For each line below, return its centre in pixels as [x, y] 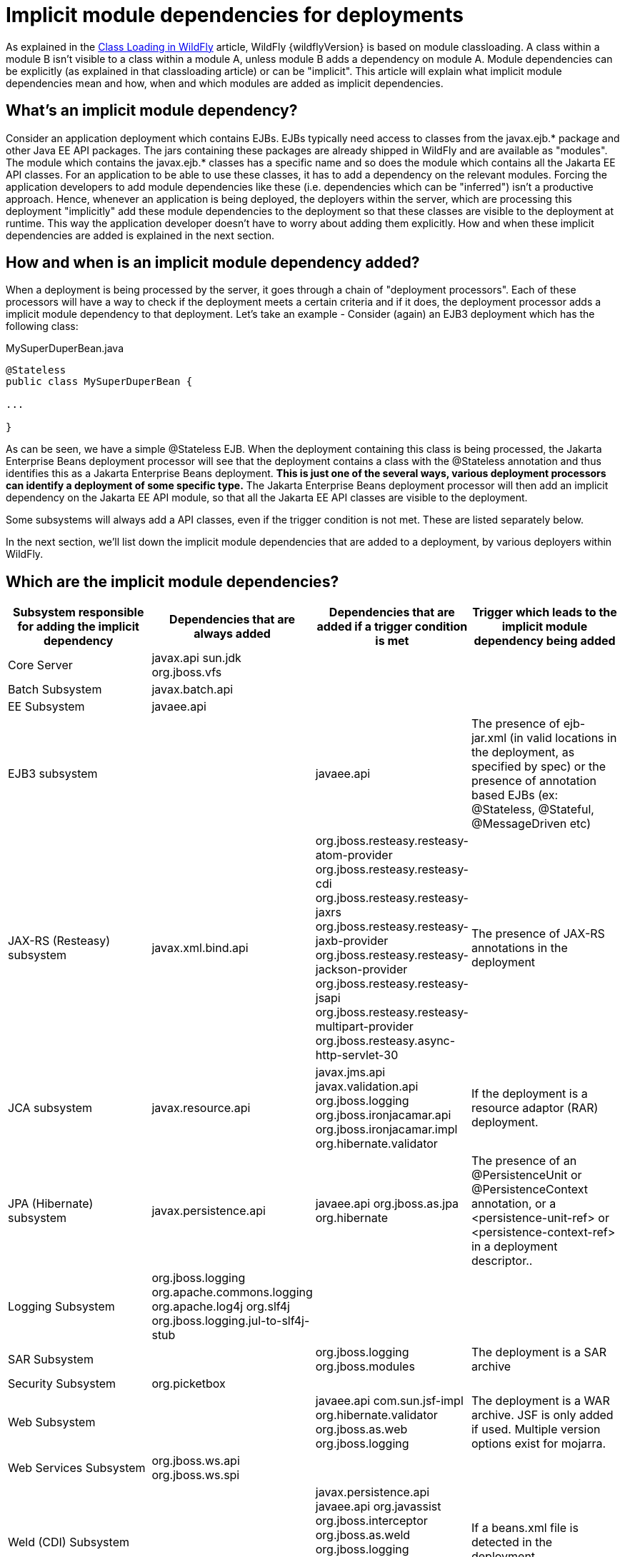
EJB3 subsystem [53, 774]
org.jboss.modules [365, 1367]
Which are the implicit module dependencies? [172, 581]
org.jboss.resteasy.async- [385, 1041]
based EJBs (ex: [515, 795]
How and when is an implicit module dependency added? [213, 263]
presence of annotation [534, 781]
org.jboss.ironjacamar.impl [386, 1130]
